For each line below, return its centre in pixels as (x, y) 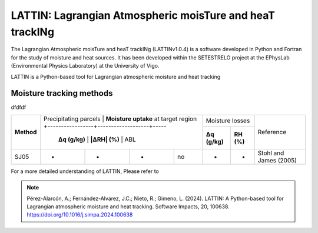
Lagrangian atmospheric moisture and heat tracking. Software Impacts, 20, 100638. (128, 207)
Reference (272, 132)
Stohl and (271, 153)
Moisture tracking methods (62, 93)
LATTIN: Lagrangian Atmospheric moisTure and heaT (143, 15)
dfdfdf (19, 107)
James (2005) (277, 160)
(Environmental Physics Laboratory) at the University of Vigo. (85, 66)
